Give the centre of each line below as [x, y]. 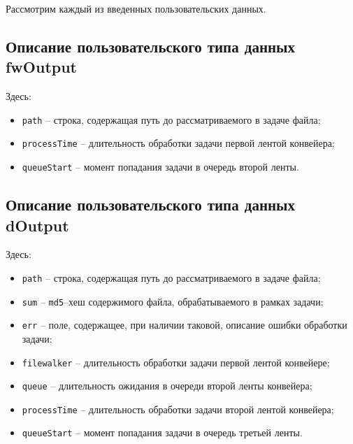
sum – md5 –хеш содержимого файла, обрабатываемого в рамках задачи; [173, 301]
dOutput [37, 225]
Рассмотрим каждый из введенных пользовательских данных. [136, 8]
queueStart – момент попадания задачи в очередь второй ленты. [160, 167]
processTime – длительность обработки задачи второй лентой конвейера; [178, 409]
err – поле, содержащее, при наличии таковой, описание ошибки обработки [185, 325]
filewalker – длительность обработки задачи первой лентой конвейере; [176, 362]
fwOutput [41, 67]
